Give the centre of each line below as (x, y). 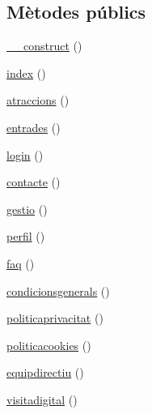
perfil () (26, 236)
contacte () (34, 182)
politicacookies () (49, 345)
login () (25, 154)
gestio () (27, 209)
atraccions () (38, 100)
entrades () (34, 127)
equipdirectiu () (45, 372)
